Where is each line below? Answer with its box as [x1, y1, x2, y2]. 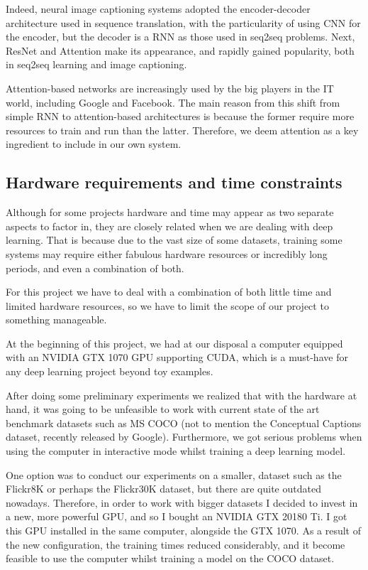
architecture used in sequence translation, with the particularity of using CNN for [6, 15, 361, 30]
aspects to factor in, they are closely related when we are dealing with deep [6, 218, 333, 233]
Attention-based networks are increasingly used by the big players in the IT [6, 80, 334, 95]
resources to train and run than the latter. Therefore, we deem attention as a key [6, 122, 359, 137]
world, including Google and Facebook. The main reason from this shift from [6, 95, 340, 109]
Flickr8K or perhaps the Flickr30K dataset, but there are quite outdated [6, 481, 321, 496]
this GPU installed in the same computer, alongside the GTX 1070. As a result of [6, 523, 362, 538]
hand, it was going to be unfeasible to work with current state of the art [6, 402, 320, 416]
